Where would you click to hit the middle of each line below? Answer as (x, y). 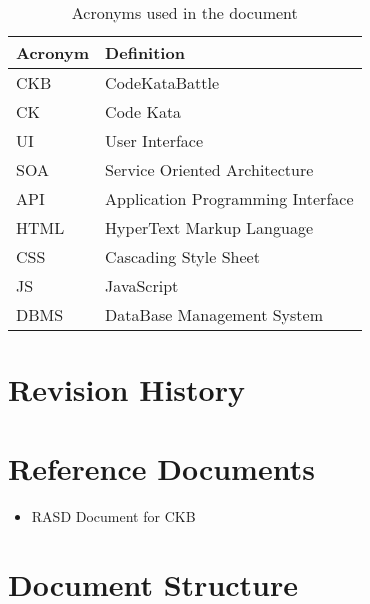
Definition (145, 52)
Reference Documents (161, 467)
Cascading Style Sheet (182, 256)
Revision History (126, 389)
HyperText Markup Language (209, 227)
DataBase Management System (214, 314)
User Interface (154, 140)
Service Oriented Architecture (209, 169)
